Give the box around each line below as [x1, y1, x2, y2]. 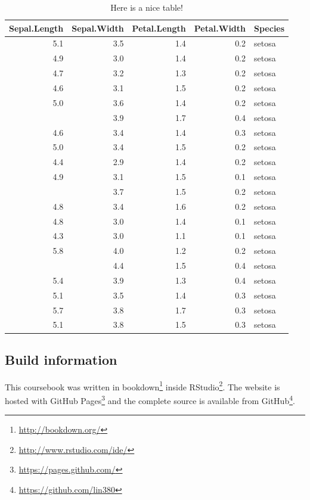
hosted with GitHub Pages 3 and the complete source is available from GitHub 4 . [5, 393, 295, 406]
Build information [5, 350, 117, 368]
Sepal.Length [9, 21, 64, 34]
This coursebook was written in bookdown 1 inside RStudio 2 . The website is [5, 378, 280, 393]
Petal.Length [132, 21, 186, 34]
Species [254, 21, 285, 34]
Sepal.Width [72, 21, 124, 34]
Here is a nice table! [110, 1, 183, 13]
